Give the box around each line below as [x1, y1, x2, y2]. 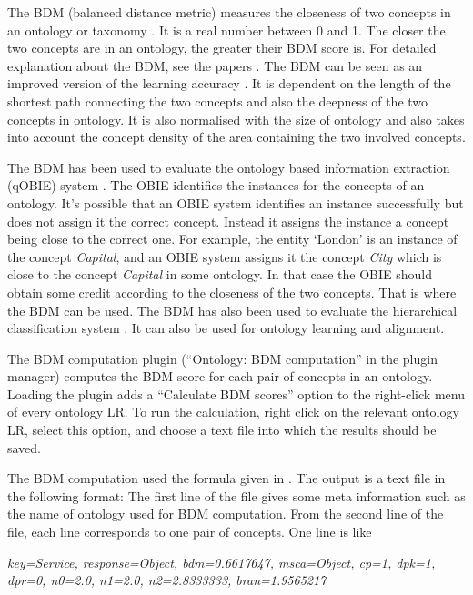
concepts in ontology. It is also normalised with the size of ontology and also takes [7, 109, 465, 128]
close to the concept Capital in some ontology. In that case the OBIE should [7, 265, 433, 284]
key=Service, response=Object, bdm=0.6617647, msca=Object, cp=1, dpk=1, [7, 552, 436, 571]
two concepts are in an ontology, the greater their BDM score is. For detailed [7, 38, 437, 57]
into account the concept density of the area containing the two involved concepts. [7, 127, 466, 146]
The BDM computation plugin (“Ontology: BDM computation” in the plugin [7, 348, 438, 368]
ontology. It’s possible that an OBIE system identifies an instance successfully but [7, 193, 464, 212]
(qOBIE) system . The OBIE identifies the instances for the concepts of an [7, 176, 425, 195]
